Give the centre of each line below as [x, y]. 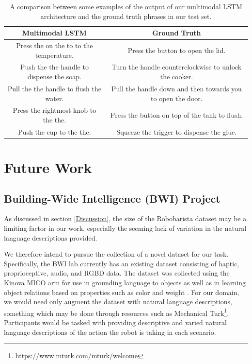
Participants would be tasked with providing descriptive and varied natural [115, 322]
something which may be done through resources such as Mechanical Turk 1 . [117, 312]
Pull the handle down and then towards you [176, 88]
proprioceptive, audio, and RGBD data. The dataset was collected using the [117, 273]
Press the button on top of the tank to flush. [177, 115]
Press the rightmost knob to [55, 110]
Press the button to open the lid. [177, 50]
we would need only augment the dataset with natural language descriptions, [118, 302]
